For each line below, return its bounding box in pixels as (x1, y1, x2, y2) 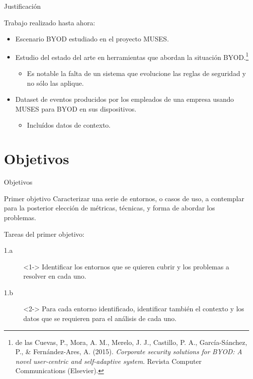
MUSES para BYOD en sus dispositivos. (15, 103, 137, 114)
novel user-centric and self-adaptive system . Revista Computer (15, 356, 202, 366)
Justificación (4, 1, 41, 11)
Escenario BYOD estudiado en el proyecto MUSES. (15, 34, 169, 44)
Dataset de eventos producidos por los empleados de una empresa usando (15, 94, 234, 104)
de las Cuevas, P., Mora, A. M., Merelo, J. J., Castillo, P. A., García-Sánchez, (15, 337, 247, 347)
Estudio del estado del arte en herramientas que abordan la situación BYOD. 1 (15, 50, 249, 62)
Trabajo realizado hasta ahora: (4, 17, 95, 27)
